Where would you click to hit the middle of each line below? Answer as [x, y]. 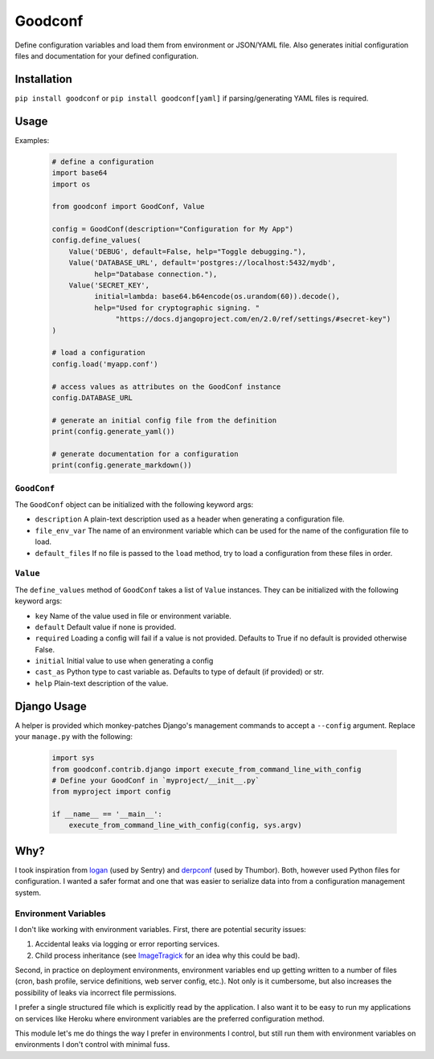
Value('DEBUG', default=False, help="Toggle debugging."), [188, 251]
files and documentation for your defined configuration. [107, 55]
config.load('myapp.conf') [105, 364]
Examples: [32, 140]
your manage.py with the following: [74, 737]
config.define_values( [96, 240]
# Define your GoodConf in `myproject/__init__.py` [156, 780]
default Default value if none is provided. [106, 627]
